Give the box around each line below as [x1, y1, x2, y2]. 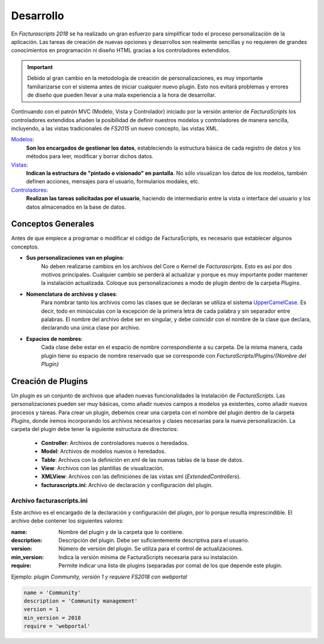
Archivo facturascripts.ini [11, 496, 88, 504]
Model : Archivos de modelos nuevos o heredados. [41, 448, 166, 455]
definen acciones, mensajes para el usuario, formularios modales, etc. [26, 178, 200, 185]
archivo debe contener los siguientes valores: [11, 517, 124, 524]
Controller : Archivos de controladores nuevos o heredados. [41, 439, 189, 446]
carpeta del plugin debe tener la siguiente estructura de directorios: [11, 426, 178, 433]
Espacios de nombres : [26, 335, 83, 342]
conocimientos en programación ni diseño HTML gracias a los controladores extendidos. [11, 47, 231, 54]
